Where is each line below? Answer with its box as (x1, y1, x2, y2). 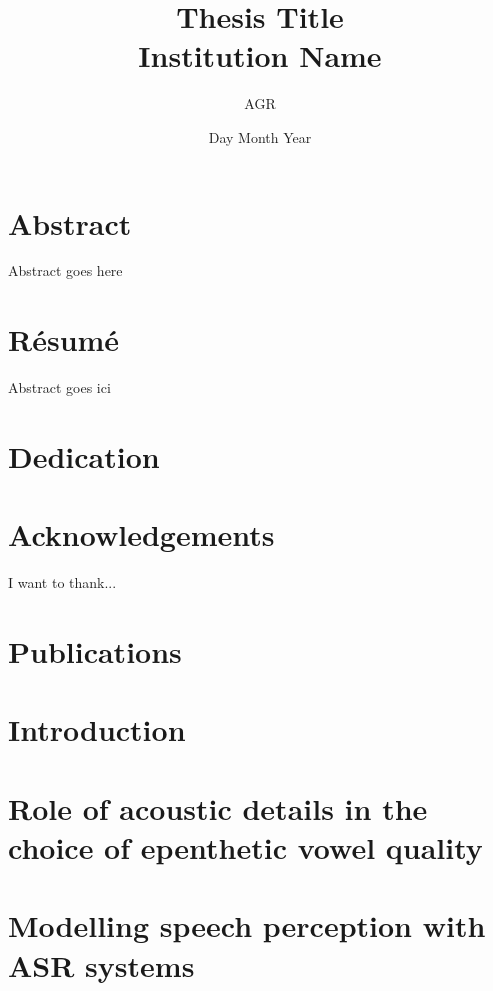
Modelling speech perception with (8, 905, 486, 946)
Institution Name (138, 35, 382, 76)
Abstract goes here (8, 260, 123, 281)
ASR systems (8, 944, 195, 985)
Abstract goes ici (8, 377, 111, 398)
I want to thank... (8, 572, 117, 593)
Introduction (8, 709, 186, 750)
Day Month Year (208, 126, 312, 147)
